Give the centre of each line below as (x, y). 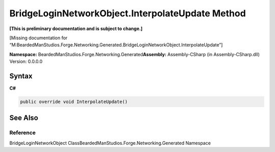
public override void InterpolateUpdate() (74, 102)
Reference (22, 133)
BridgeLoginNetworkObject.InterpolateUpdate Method (128, 13)
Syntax (21, 76)
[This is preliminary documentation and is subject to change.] (76, 29)
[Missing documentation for (38, 38)
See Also (24, 118)
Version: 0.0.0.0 (26, 62)
